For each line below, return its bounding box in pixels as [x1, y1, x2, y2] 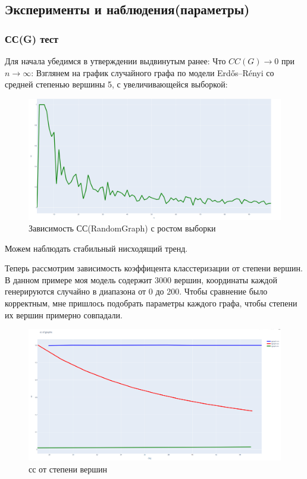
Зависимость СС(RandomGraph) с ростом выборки [29, 222, 216, 234]
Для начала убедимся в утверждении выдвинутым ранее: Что [5, 55, 226, 67]
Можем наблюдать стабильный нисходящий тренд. [5, 242, 188, 254]
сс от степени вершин [29, 462, 108, 475]
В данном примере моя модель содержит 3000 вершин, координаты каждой [5, 273, 277, 286]
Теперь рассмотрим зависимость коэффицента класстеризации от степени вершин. [5, 262, 303, 274]
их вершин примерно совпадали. [5, 308, 123, 321]
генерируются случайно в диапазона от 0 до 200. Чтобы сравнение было [5, 285, 268, 298]
